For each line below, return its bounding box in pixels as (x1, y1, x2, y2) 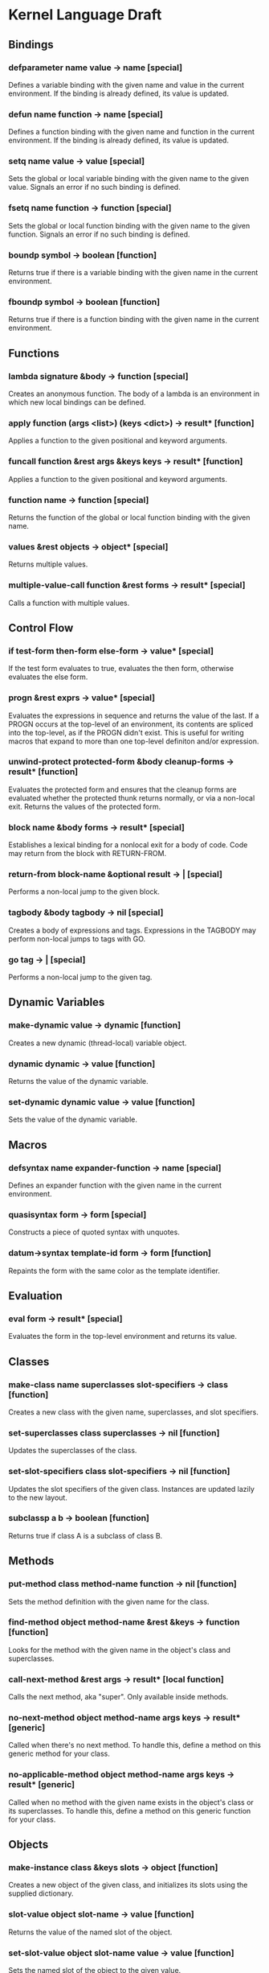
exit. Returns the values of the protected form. (8, 801, 161, 811)
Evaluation (8, 1289, 63, 1303)
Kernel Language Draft (8, 6, 162, 24)
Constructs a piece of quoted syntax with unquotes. (8, 1227, 181, 1237)
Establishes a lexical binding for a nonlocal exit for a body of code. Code (8, 840, 248, 850)
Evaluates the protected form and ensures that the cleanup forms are (8, 785, 237, 794)
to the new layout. (8, 1493, 68, 1502)
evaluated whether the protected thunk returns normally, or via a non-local (8, 793, 255, 802)
